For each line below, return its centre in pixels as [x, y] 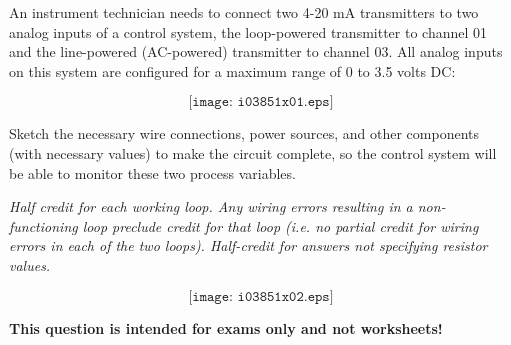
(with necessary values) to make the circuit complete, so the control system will [253, 152]
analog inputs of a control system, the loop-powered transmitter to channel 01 [248, 31]
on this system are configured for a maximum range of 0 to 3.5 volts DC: [232, 70]
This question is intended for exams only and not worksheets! [226, 327]
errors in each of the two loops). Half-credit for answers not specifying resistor [248, 245]
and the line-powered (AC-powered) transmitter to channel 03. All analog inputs [256, 51]
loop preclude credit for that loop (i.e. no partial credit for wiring [280, 225]
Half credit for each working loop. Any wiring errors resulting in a [211, 206]
